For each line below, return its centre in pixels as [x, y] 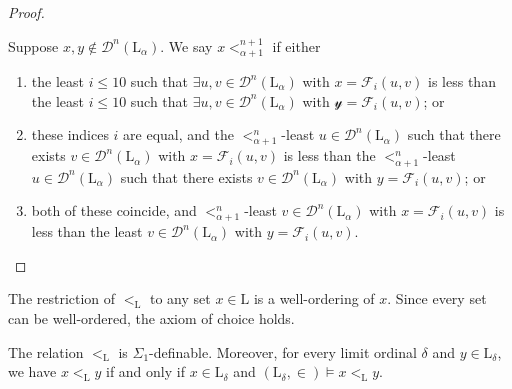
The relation [46, 351]
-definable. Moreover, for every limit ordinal [283, 351]
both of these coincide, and [114, 210]
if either [296, 45]
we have [32, 371]
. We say [186, 45]
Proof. [26, 12]
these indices [70, 134]
